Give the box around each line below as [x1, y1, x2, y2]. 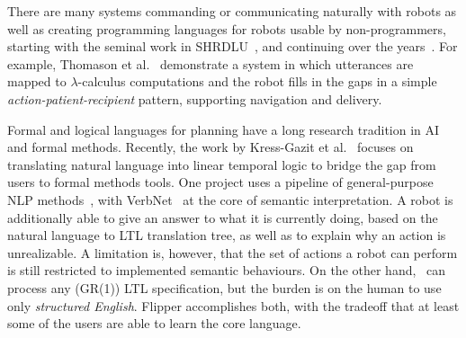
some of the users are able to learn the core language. [7, 314, 301, 333]
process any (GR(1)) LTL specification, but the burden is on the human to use [7, 278, 442, 297]
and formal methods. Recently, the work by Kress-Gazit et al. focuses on [7, 138, 414, 156]
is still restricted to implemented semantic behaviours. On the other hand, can [7, 261, 446, 280]
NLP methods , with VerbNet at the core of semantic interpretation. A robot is [7, 190, 453, 209]
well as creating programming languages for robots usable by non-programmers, [7, 19, 446, 38]
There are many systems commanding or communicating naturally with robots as [7, 2, 457, 20]
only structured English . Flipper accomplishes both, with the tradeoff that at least [7, 296, 460, 315]
